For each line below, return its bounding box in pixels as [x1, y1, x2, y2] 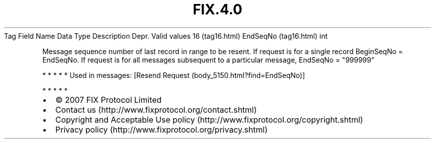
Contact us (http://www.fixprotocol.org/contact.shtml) [55, 104, 257, 115]
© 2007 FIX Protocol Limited [55, 94, 162, 105]
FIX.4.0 [193, 1, 242, 18]
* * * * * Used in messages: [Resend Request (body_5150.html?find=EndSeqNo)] [42, 71, 305, 79]
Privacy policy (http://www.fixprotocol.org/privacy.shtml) [55, 124, 268, 135]
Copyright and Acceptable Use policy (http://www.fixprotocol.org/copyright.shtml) [55, 114, 363, 125]
